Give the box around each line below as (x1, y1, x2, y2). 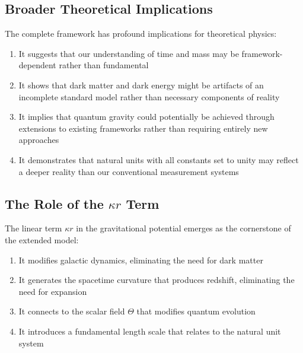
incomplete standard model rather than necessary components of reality (18, 90, 280, 103)
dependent (18, 59, 56, 71)
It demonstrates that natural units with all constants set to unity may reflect (18, 153, 299, 166)
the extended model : (5, 233, 79, 246)
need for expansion (18, 285, 87, 297)
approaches (18, 133, 59, 146)
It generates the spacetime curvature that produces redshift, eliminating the (18, 274, 295, 286)
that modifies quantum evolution (136, 305, 256, 317)
